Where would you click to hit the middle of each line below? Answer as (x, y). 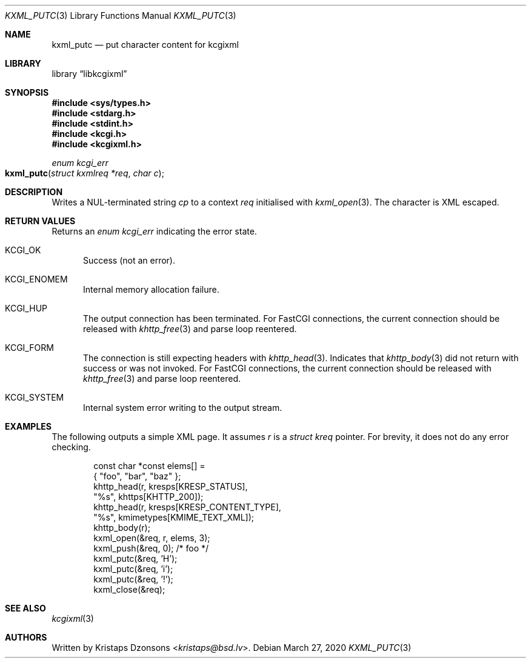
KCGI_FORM (29, 348)
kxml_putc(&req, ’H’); (135, 558)
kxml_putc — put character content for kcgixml (145, 45)
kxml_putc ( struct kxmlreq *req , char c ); (85, 173)
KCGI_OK (23, 250)
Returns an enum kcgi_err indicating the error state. (154, 231)
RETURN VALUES (40, 221)
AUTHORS (26, 637)
